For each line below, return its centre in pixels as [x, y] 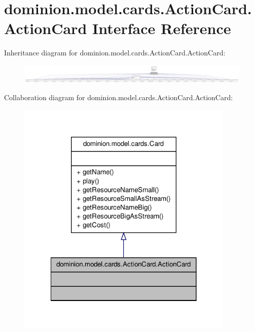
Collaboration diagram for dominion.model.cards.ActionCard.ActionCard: [119, 97]
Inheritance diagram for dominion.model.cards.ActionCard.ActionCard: [115, 53]
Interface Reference [161, 28]
